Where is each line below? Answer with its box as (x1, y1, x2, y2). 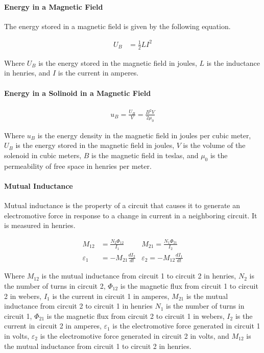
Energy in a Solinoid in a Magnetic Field (4, 87, 151, 98)
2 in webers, (4, 290, 42, 301)
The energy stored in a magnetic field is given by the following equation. (4, 20, 231, 31)
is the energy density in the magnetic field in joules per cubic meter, (37, 130, 251, 140)
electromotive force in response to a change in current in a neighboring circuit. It (4, 210, 257, 220)
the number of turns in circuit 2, (4, 280, 106, 291)
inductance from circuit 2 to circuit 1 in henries (4, 300, 153, 311)
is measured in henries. (4, 220, 76, 231)
